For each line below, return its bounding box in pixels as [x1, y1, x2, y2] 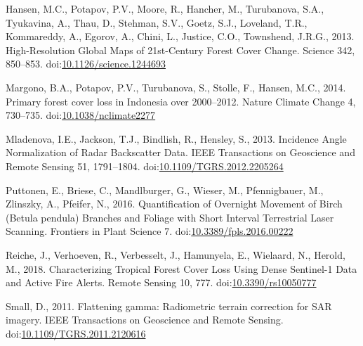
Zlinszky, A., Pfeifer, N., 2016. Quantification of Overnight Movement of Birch [6, 196, 343, 211]
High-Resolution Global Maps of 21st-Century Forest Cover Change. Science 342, [6, 42, 355, 57]
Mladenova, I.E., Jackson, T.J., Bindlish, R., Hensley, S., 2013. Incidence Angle [6, 131, 347, 146]
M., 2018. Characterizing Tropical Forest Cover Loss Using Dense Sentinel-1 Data [6, 261, 357, 276]
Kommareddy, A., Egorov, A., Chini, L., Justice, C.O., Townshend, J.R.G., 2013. [6, 29, 355, 44]
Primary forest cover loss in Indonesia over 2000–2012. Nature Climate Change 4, [6, 94, 356, 108]
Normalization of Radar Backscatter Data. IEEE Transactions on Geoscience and [6, 145, 355, 160]
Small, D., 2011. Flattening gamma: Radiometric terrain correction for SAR [6, 298, 332, 313]
